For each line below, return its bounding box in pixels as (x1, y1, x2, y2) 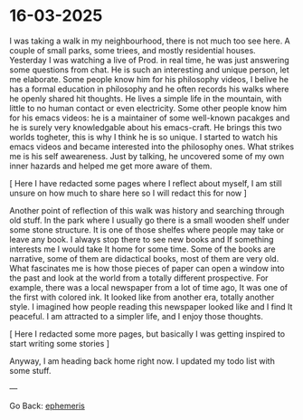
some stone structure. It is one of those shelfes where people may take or (9, 224, 285, 235)
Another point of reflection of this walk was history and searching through (9, 205, 285, 215)
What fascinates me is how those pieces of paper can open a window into (9, 262, 285, 273)
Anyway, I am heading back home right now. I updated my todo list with (9, 355, 276, 367)
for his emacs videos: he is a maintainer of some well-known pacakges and (9, 112, 290, 123)
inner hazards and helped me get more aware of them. (9, 160, 213, 171)
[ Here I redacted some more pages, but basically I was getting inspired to (9, 328, 286, 339)
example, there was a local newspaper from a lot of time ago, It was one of (9, 282, 289, 292)
